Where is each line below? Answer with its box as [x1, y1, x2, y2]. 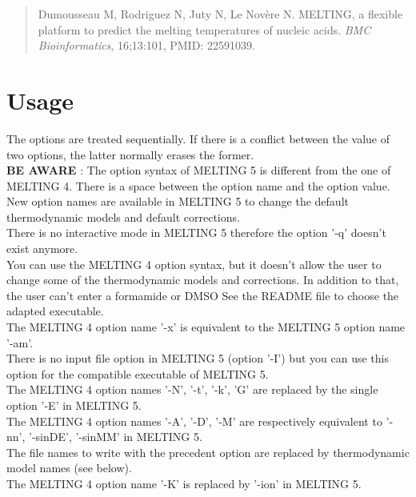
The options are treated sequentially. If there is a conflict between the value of [6, 130, 390, 146]
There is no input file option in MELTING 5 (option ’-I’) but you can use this [6, 350, 389, 367]
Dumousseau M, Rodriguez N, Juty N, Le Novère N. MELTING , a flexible [38, 6, 403, 22]
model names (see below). [6, 459, 132, 476]
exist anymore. [6, 240, 78, 257]
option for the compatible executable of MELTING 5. [6, 365, 269, 382]
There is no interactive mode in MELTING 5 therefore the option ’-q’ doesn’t [6, 224, 386, 241]
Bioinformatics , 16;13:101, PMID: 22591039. [38, 37, 255, 54]
